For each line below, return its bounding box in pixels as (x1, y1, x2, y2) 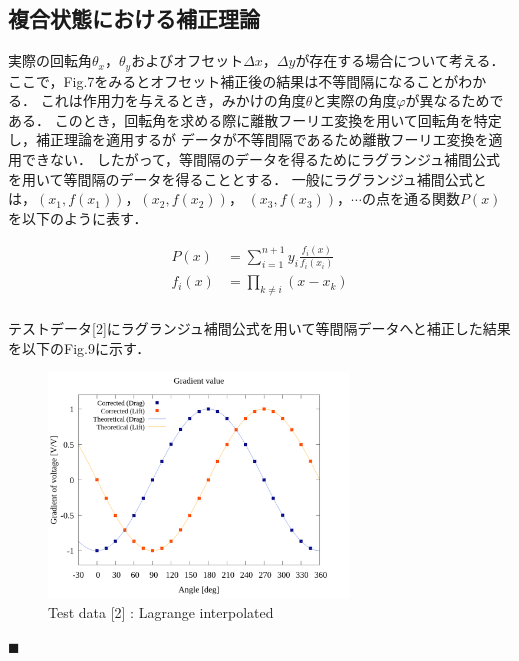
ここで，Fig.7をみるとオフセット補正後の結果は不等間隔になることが (8, 70, 459, 91)
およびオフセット (131, 50, 244, 71)
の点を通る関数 (361, 188, 460, 209)
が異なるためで (405, 90, 504, 111)
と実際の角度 (312, 90, 397, 111)
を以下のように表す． (8, 207, 148, 228)
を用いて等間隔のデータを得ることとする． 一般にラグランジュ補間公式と (8, 168, 487, 189)
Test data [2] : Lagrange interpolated (48, 602, 274, 623)
